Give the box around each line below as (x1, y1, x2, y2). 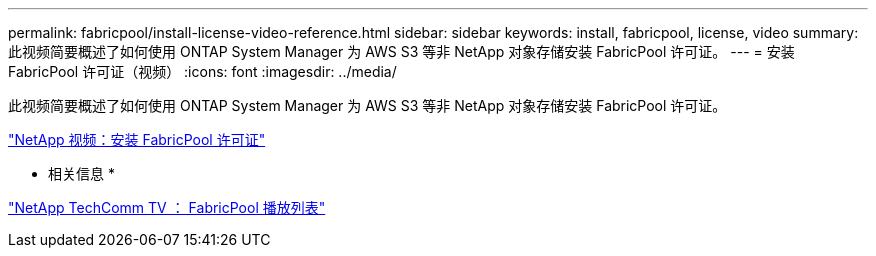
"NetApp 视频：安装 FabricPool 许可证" (8, 131, 266, 148)
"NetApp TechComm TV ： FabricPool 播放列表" (8, 199, 326, 216)
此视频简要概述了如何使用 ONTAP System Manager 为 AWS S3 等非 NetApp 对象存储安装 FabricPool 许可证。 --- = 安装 (8, 43, 795, 60)
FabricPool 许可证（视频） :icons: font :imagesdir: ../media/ (8, 63, 397, 80)
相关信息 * (48, 165, 115, 182)
